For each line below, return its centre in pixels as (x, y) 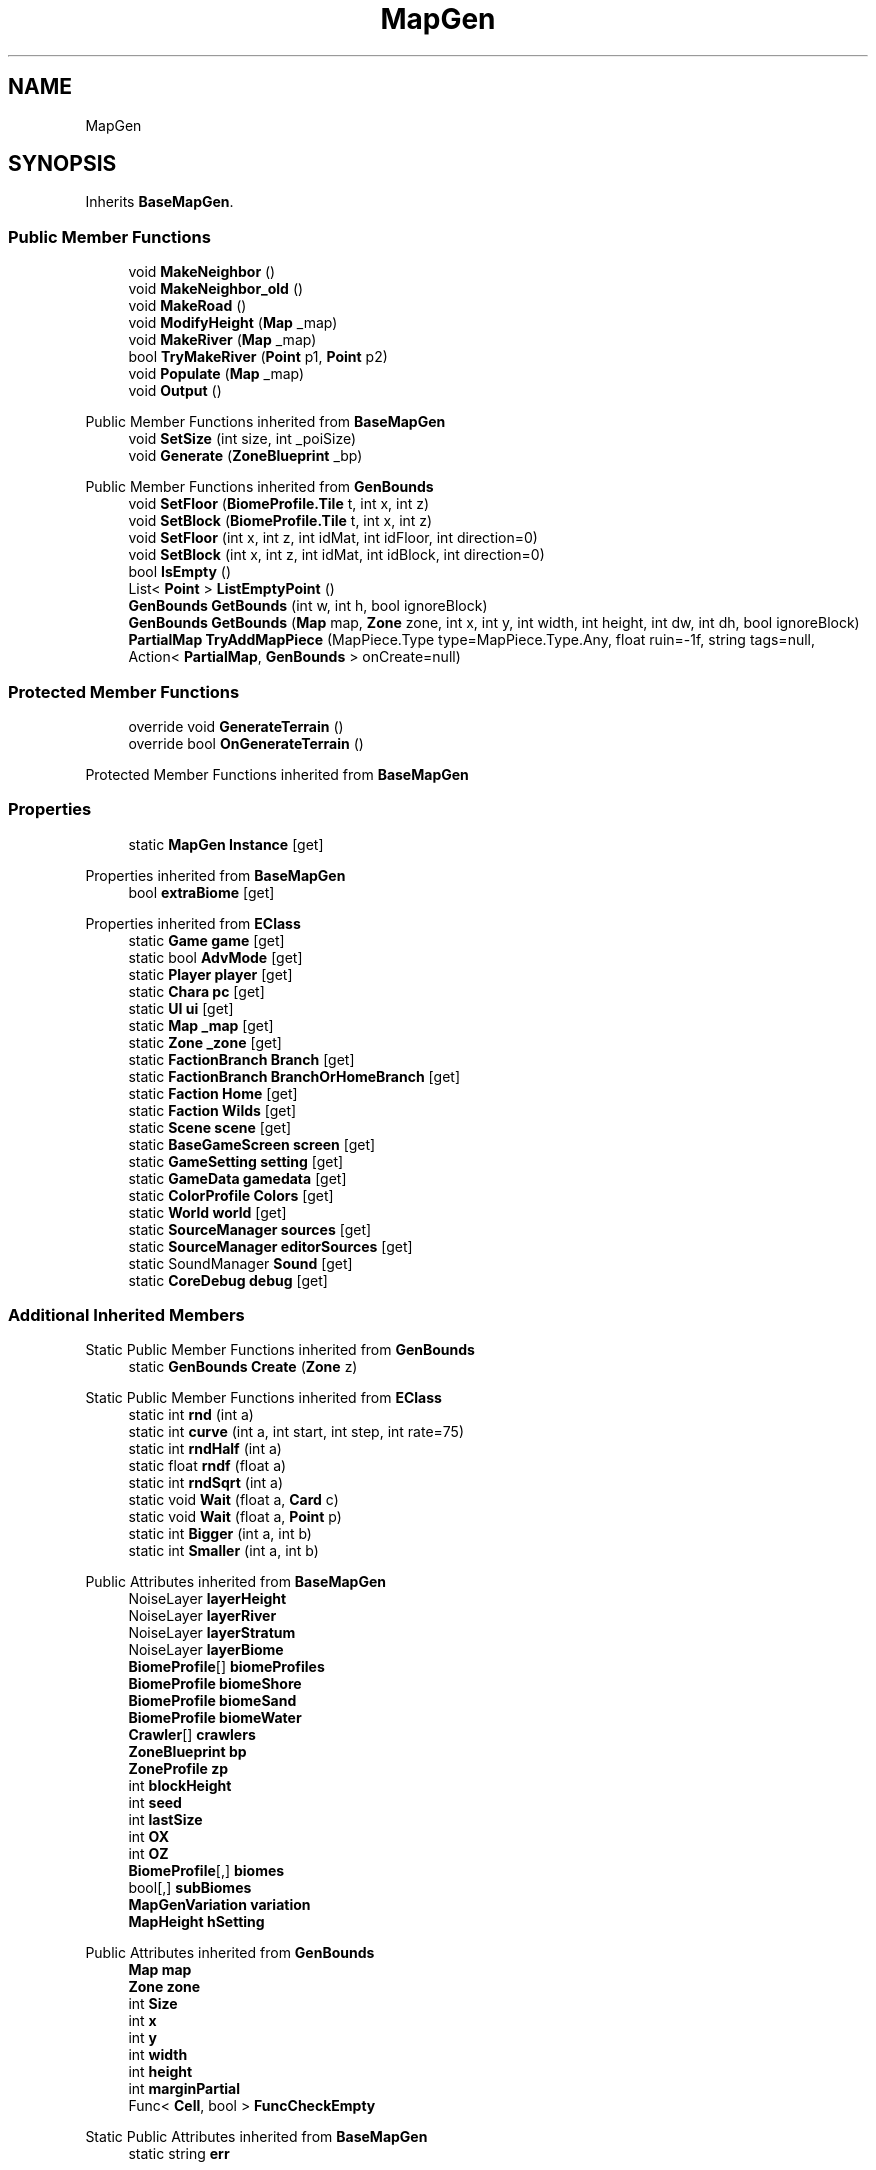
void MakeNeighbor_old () (216, 289)
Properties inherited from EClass (193, 923)
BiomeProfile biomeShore (215, 1684)
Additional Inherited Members (126, 1315)
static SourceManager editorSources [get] (270, 1246)
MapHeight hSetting (196, 1922)
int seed (155, 1803)
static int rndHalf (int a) (205, 1449)
